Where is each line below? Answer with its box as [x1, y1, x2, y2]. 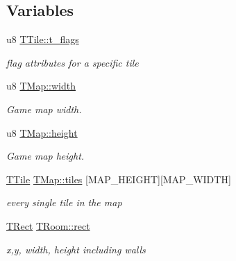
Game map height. [6, 149, 85, 163]
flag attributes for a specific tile [6, 55, 139, 69]
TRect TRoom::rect [6, 218, 90, 233]
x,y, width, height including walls [6, 242, 146, 256]
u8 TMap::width [6, 78, 76, 93]
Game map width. [6, 101, 82, 116]
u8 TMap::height [6, 125, 78, 140]
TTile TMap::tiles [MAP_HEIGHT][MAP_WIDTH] [6, 171, 231, 186]
